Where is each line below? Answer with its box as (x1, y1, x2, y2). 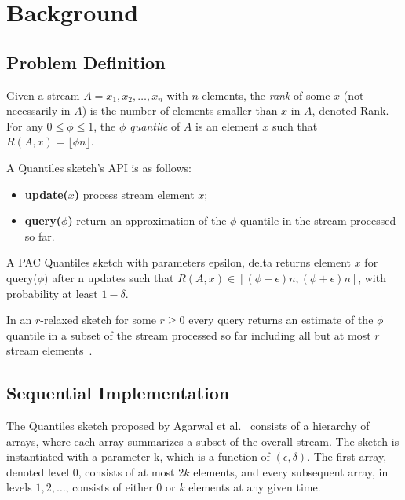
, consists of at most (78, 463, 175, 480)
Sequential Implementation (6, 381, 230, 405)
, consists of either (65, 479, 153, 495)
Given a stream (6, 86, 80, 103)
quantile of (130, 117, 181, 134)
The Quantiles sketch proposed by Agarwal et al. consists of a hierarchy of (6, 417, 370, 434)
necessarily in (6, 102, 71, 119)
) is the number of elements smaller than (82, 102, 278, 119)
